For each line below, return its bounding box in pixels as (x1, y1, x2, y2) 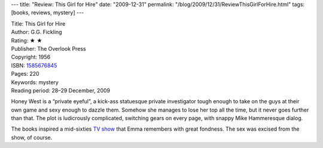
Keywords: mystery (11, 78, 59, 86)
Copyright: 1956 (11, 54, 51, 61)
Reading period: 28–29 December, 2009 (11, 87, 111, 94)
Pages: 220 (11, 70, 39, 78)
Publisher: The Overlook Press (11, 45, 86, 52)
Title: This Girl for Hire (11, 20, 66, 27)
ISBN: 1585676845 (11, 61, 57, 69)
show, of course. (11, 134, 53, 141)
